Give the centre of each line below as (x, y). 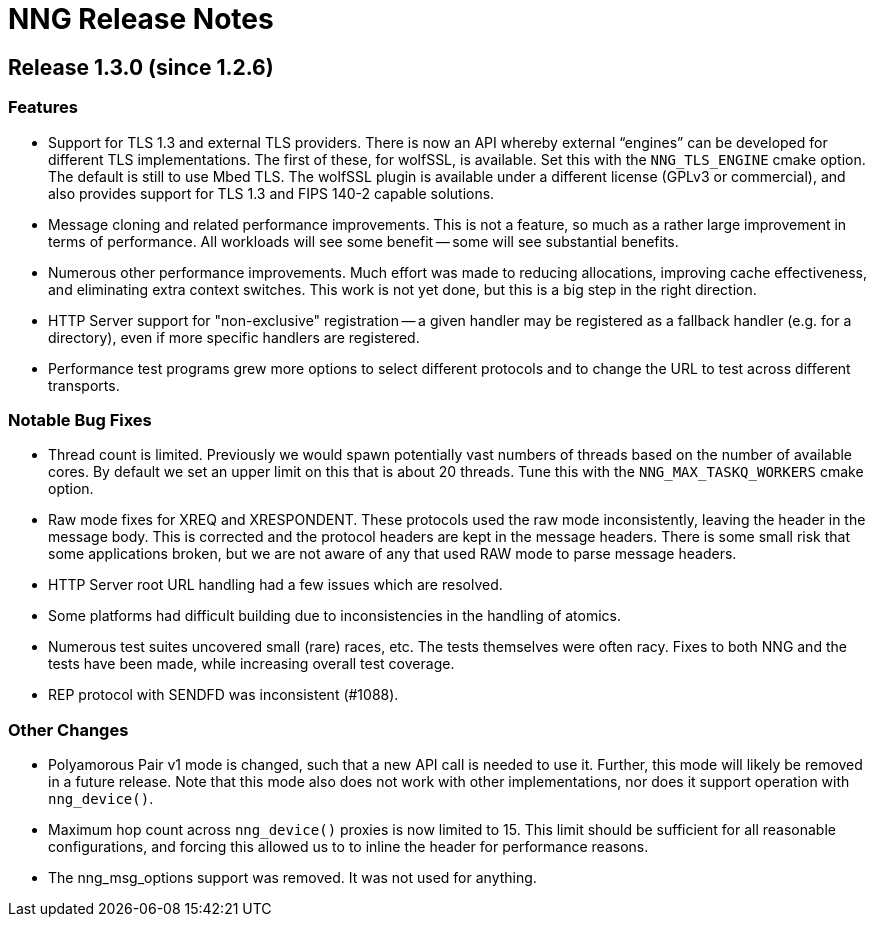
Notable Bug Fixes (80, 419)
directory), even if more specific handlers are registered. (234, 337)
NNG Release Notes (141, 19)
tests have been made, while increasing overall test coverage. (251, 664)
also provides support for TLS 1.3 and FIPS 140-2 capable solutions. (271, 193)
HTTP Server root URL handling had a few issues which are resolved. (275, 585)
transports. (84, 385)
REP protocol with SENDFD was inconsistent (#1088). (223, 695)
